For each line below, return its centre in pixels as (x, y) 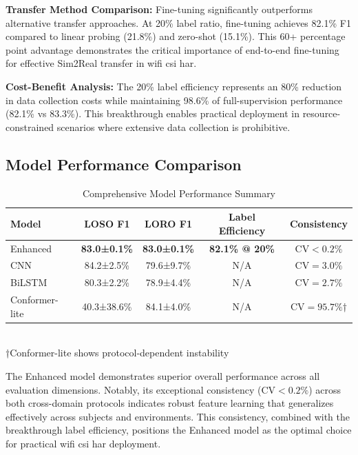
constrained (30, 127)
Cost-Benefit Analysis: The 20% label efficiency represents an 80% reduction (174, 86)
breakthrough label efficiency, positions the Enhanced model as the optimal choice (179, 430)
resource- (322, 113)
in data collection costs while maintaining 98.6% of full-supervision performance (174, 100)
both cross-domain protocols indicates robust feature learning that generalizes (170, 403)
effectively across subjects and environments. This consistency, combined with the (178, 416)
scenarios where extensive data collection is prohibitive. (173, 127)
